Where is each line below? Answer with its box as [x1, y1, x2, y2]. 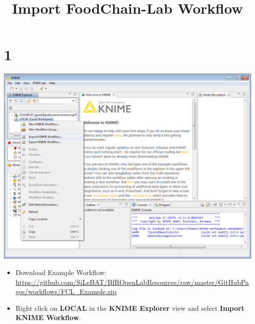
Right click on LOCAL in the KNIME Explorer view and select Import [15, 302, 245, 313]
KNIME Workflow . [15, 312, 81, 323]
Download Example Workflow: [15, 267, 106, 277]
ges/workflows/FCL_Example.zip [15, 286, 117, 297]
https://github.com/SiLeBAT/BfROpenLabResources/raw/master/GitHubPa [15, 277, 249, 287]
